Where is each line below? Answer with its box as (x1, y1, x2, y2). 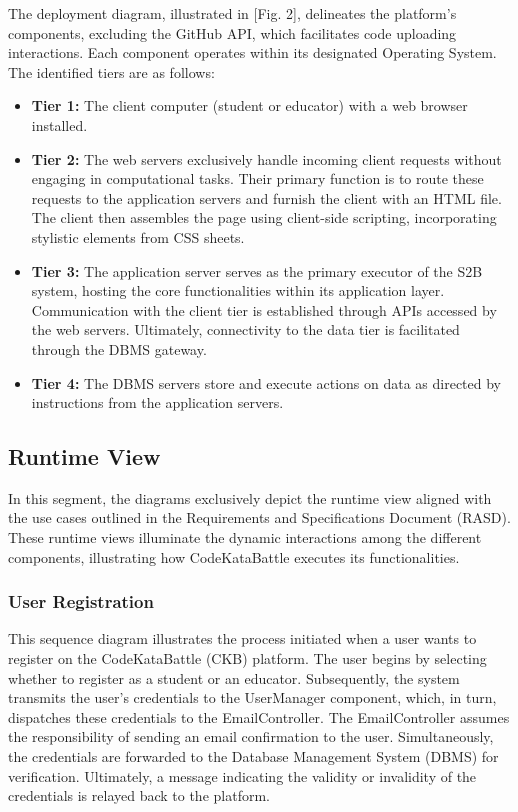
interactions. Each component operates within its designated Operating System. (8, 42, 497, 63)
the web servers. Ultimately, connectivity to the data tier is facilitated (31, 319, 460, 340)
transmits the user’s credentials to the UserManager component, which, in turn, (8, 687, 497, 708)
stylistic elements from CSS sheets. (31, 226, 245, 247)
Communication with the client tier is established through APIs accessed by (31, 299, 497, 320)
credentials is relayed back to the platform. (8, 785, 270, 806)
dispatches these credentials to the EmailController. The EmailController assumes (8, 706, 510, 727)
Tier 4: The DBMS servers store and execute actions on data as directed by (31, 372, 502, 393)
